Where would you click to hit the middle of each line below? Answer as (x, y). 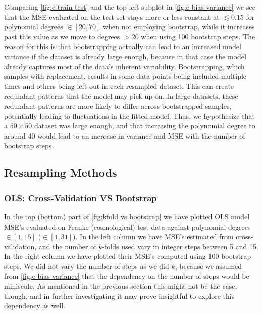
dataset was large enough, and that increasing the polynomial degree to (145, 126)
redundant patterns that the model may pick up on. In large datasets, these (121, 96)
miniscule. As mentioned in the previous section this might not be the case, (121, 286)
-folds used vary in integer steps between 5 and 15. (180, 246)
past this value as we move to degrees (62, 36)
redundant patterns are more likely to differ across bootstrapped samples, (118, 105)
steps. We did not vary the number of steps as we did (87, 266)
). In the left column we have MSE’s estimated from (153, 236)
